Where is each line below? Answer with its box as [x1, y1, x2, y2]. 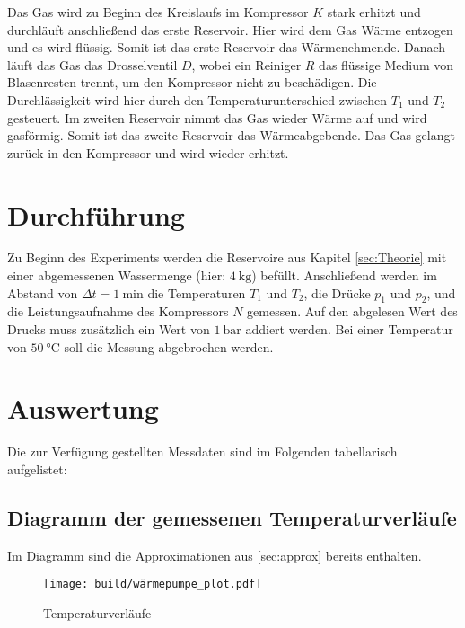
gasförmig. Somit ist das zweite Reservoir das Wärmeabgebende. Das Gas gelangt [7, 126, 455, 145]
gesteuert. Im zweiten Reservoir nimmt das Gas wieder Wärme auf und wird [7, 108, 427, 127]
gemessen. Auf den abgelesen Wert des [247, 302, 458, 321]
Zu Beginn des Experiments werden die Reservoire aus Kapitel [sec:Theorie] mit [7, 248, 447, 267]
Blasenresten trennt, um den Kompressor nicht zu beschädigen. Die [7, 73, 377, 92]
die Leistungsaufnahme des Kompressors [7, 302, 229, 321]
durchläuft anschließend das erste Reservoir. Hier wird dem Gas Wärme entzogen [7, 20, 453, 39]
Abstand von [7, 283, 78, 302]
